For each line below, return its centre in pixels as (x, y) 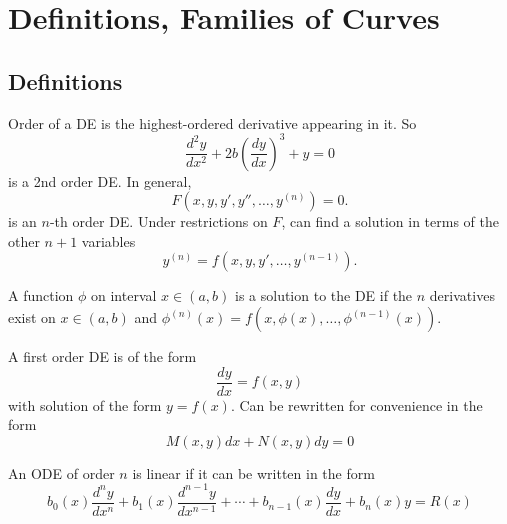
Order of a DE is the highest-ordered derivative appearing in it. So (212, 122)
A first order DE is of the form (102, 356)
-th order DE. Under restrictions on (158, 221)
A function (41, 295)
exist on (32, 317)
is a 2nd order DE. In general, (100, 180)
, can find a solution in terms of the (390, 221)
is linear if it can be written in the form (253, 472)
